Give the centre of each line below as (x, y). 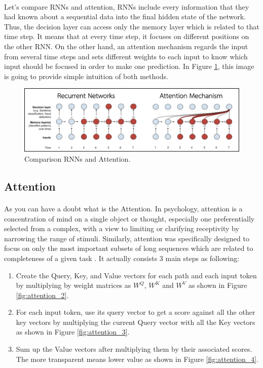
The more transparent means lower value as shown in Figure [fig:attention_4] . (137, 359)
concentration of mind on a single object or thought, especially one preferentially (129, 218)
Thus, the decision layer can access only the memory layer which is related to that (132, 26)
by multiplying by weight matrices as (73, 285)
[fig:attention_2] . (42, 295)
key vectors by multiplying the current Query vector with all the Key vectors (136, 322)
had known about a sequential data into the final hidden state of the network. (125, 16)
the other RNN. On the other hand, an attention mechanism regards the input (126, 46)
